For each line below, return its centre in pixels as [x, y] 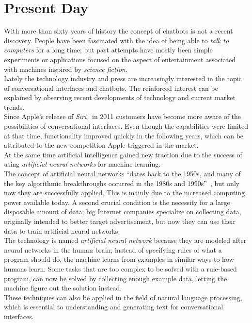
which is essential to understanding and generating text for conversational [114, 307]
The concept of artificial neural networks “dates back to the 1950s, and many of [122, 174]
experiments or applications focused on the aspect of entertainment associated [120, 59]
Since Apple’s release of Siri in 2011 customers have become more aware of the [123, 116]
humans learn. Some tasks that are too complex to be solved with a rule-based [120, 268]
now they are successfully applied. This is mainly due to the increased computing [125, 193]
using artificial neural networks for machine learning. [82, 164]
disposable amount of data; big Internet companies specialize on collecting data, [123, 212]
